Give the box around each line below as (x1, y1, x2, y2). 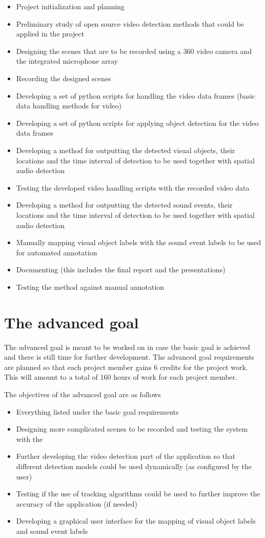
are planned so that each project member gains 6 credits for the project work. (4, 361, 248, 372)
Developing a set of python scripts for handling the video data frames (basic (16, 90, 256, 101)
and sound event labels (16, 525, 88, 536)
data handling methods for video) (16, 100, 121, 111)
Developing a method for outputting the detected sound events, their (16, 199, 233, 210)
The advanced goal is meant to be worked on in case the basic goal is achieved (4, 341, 250, 352)
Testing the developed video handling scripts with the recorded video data (16, 182, 250, 193)
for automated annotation (16, 247, 97, 257)
